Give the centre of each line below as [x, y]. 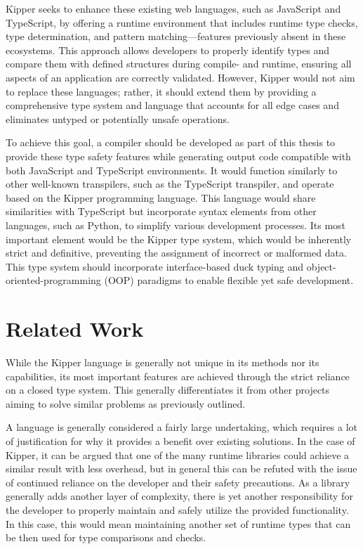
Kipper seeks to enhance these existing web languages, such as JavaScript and [173, 8]
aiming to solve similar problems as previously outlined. [126, 403]
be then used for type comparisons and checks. [106, 537]
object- [321, 266]
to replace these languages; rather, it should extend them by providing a [161, 91]
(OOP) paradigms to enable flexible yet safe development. [229, 280]
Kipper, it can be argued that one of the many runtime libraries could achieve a [178, 454]
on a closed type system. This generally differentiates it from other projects [168, 390]
